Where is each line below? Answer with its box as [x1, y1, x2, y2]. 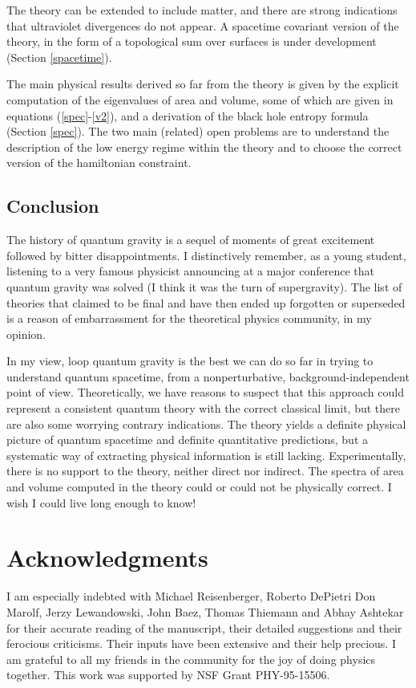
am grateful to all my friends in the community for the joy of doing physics [6, 650, 376, 667]
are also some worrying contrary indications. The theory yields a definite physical [6, 415, 406, 432]
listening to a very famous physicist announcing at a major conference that [6, 263, 374, 279]
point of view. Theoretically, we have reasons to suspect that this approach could [6, 384, 404, 401]
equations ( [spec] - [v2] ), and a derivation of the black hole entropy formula [6, 107, 369, 124]
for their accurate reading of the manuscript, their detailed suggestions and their [6, 619, 402, 636]
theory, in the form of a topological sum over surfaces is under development [6, 33, 377, 50]
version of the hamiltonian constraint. [6, 154, 192, 171]
